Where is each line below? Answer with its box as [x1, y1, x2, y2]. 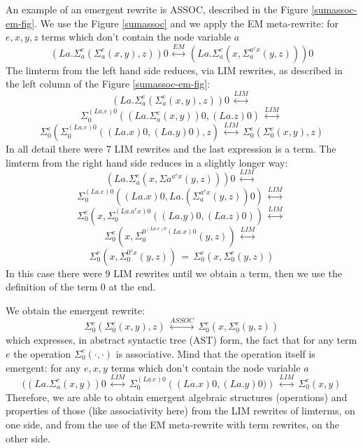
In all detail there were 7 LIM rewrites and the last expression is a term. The [6, 141, 336, 156]
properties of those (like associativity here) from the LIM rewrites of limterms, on [6, 403, 355, 418]
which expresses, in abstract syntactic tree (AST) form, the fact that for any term [6, 332, 357, 347]
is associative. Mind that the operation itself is [115, 346, 315, 360]
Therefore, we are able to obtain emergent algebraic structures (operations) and [6, 389, 348, 404]
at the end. [108, 279, 156, 294]
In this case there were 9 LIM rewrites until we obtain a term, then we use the [6, 265, 342, 280]
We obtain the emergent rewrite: [6, 302, 145, 317]
